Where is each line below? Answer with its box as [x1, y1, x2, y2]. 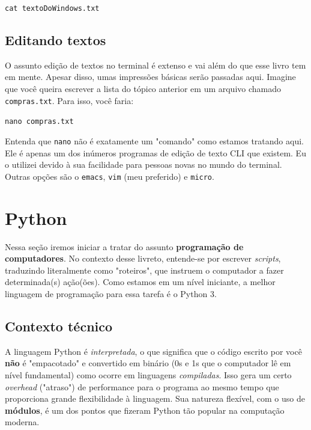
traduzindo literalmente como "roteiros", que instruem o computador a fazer [5, 263, 284, 276]
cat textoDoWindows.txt [5, 4, 100, 13]
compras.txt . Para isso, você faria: [5, 94, 134, 106]
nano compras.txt [5, 117, 74, 126]
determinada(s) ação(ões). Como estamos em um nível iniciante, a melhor [5, 275, 276, 288]
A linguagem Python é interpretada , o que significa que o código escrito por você [5, 345, 302, 357]
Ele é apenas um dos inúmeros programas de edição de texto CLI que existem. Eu [5, 146, 306, 159]
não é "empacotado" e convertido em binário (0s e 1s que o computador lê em [5, 357, 291, 369]
